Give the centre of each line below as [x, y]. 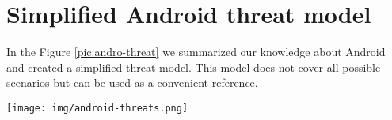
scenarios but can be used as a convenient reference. [132, 82]
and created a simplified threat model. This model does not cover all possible [194, 67]
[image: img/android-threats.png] [97, 108]
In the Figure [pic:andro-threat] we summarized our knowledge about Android [196, 52]
